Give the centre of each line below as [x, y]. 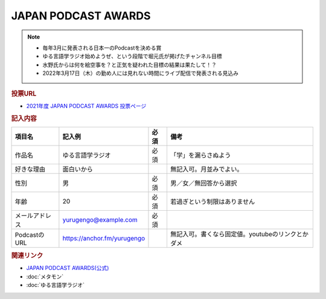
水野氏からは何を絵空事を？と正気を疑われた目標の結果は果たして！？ [129, 65]
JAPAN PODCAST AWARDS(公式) [68, 268]
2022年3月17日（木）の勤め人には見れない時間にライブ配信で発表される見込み [140, 73]
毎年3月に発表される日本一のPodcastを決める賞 [102, 48]
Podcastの [30, 234]
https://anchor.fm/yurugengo [104, 238]
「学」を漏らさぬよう [200, 155]
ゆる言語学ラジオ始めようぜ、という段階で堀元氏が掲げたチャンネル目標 [133, 56]
